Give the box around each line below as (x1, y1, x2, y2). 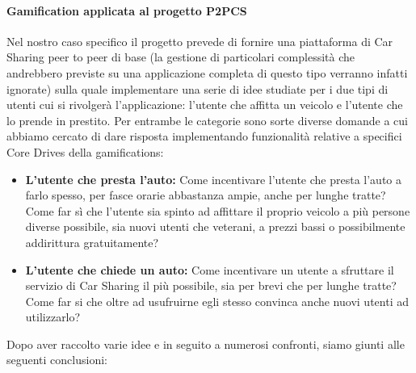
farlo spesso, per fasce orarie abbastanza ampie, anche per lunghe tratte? (25, 186, 386, 203)
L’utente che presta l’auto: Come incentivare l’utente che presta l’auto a (25, 170, 402, 187)
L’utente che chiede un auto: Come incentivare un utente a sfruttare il (25, 261, 394, 278)
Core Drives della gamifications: (6, 143, 164, 160)
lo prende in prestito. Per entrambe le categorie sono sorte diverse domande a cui (6, 111, 408, 128)
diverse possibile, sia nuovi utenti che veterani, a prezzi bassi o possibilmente (25, 218, 405, 235)
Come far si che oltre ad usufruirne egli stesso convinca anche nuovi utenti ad (25, 292, 409, 309)
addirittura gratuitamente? (25, 233, 159, 250)
